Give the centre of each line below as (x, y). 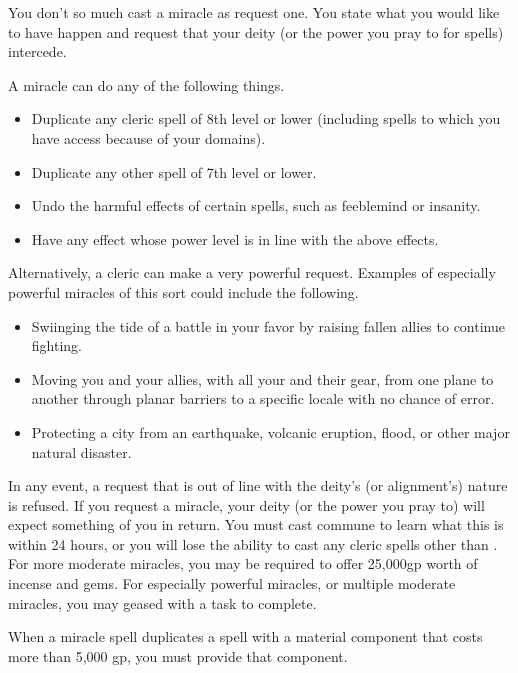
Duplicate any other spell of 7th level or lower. (174, 171)
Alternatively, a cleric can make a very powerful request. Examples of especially (252, 272)
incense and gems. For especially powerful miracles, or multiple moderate (232, 583)
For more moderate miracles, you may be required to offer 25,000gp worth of (243, 563)
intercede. (37, 51)
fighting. (56, 345)
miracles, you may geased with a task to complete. (162, 602)
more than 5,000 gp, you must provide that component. (178, 655)
